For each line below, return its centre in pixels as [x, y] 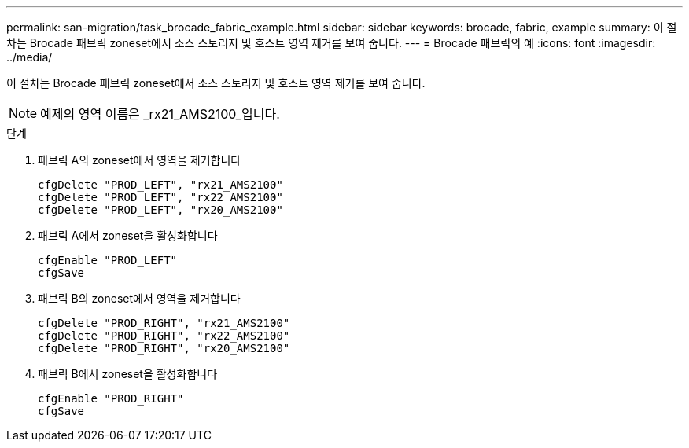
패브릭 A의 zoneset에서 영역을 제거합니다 [140, 160]
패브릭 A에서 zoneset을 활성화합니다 [128, 235]
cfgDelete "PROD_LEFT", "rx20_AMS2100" [160, 210]
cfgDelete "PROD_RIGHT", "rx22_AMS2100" [164, 336]
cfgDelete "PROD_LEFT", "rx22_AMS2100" [160, 197]
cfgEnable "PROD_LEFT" [108, 260]
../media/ [29, 57]
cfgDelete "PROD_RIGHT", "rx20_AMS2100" [164, 348]
